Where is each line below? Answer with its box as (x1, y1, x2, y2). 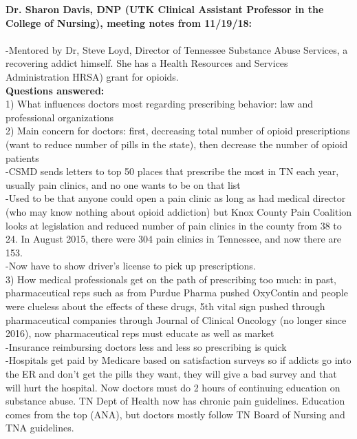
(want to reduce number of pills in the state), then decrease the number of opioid (6, 136, 348, 151)
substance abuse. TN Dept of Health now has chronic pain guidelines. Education (6, 394, 345, 408)
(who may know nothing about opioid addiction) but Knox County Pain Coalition (6, 204, 352, 218)
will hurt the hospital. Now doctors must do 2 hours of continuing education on (6, 380, 340, 394)
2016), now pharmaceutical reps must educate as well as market (6, 326, 274, 340)
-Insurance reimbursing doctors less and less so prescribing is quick (6, 339, 287, 354)
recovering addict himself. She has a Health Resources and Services (6, 56, 288, 70)
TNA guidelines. (6, 420, 74, 435)
